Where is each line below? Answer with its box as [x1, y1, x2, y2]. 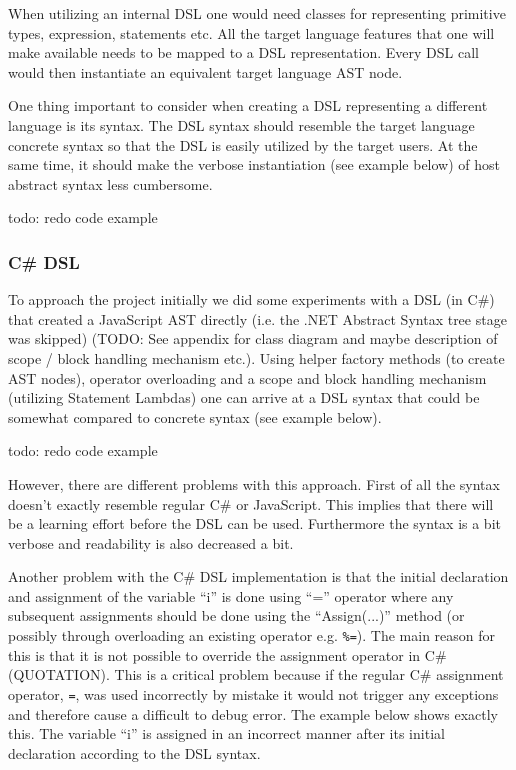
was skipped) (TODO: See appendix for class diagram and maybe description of [8, 328, 498, 349]
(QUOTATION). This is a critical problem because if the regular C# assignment [8, 664, 504, 685]
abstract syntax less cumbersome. [8, 173, 213, 194]
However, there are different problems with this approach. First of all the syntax [8, 473, 500, 494]
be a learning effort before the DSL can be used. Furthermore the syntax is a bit [8, 513, 501, 534]
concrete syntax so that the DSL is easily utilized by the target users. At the [8, 134, 478, 155]
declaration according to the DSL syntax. [8, 742, 261, 763]
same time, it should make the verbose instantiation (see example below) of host [8, 154, 501, 175]
